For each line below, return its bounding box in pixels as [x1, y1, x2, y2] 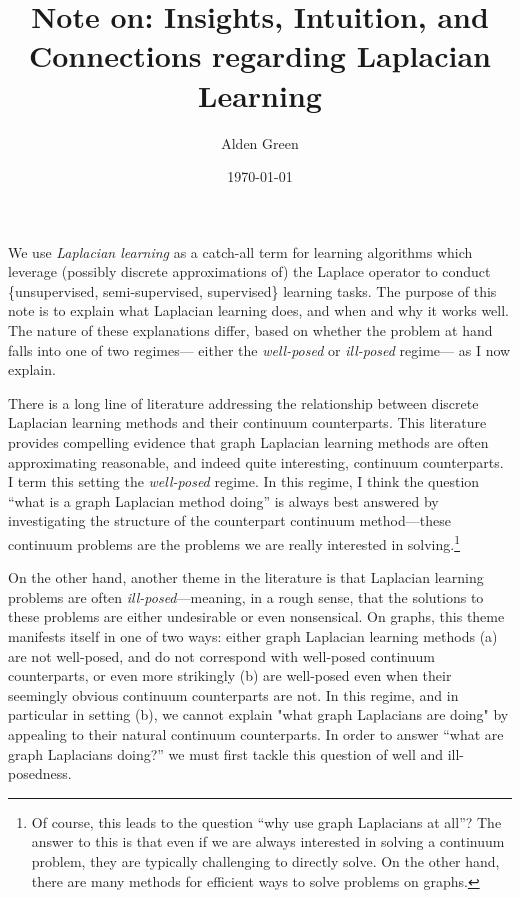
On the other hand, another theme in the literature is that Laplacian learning [8, 567, 484, 588]
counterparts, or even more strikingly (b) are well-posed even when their [8, 665, 452, 686]
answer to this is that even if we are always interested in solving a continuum [31, 831, 505, 852]
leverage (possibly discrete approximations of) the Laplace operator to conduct [8, 261, 491, 282]
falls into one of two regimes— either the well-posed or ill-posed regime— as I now [8, 339, 511, 360]
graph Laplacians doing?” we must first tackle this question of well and [8, 743, 444, 764]
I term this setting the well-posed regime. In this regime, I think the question [8, 471, 480, 492]
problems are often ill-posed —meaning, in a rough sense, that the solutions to [8, 586, 484, 607]
